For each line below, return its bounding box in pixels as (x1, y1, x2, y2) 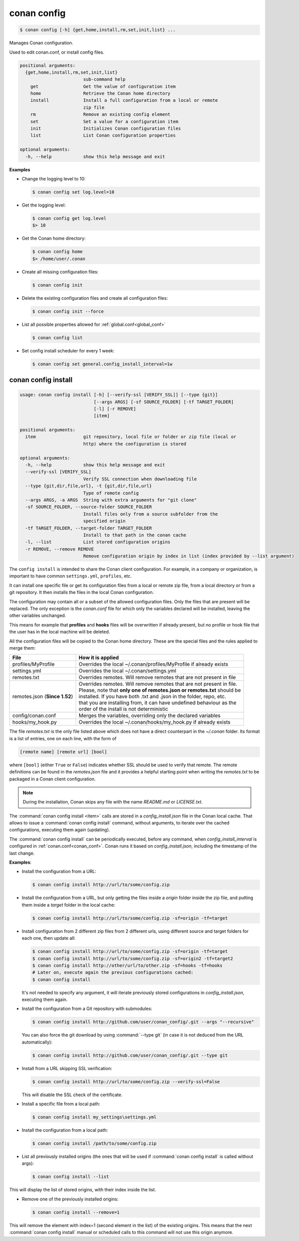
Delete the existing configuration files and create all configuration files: (22, 295, 168, 301)
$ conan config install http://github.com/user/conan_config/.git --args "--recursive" (32, 1019, 254, 1025)
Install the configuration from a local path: (22, 1127, 108, 1133)
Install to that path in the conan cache (83, 532, 186, 538)
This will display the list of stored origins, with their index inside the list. (9, 1187, 156, 1193)
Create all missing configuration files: (22, 269, 99, 275)
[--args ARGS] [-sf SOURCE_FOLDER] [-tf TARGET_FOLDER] (93, 399, 234, 404)
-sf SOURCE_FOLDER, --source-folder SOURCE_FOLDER (25, 504, 152, 510)
